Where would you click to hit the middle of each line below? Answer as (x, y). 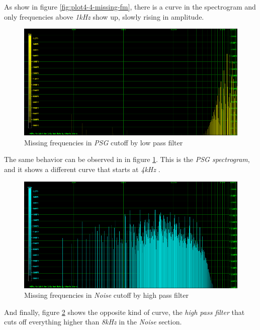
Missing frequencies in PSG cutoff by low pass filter (104, 142)
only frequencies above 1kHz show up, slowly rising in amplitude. (104, 16)
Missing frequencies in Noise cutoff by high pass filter (106, 295)
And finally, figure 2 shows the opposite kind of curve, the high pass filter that (124, 312)
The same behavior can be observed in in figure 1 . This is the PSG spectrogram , (127, 159)
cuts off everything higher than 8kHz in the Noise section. (93, 322)
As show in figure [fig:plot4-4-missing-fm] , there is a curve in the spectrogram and (130, 7)
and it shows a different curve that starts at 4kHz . (82, 169)
